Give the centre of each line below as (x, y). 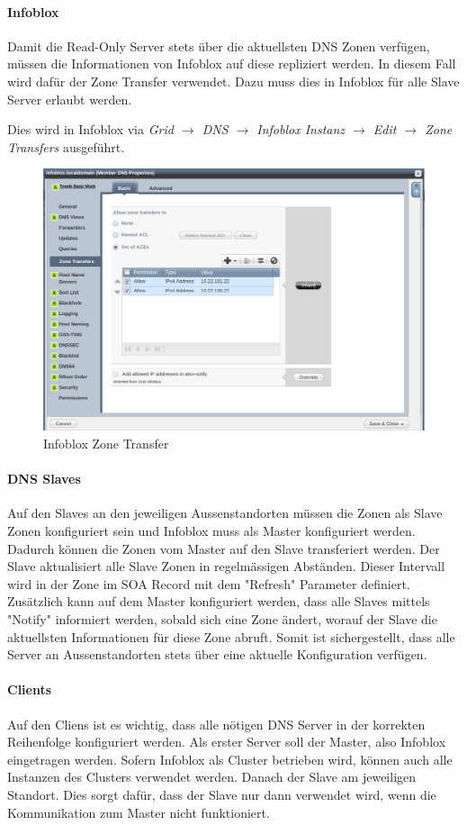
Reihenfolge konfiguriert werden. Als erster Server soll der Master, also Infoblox (227, 742)
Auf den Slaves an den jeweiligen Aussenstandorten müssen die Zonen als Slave (225, 513)
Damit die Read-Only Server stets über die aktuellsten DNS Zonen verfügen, (219, 45)
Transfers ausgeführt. (66, 146)
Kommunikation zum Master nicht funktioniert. (139, 812)
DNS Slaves (44, 479)
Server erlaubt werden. (70, 99)
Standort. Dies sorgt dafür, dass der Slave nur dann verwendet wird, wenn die (222, 794)
